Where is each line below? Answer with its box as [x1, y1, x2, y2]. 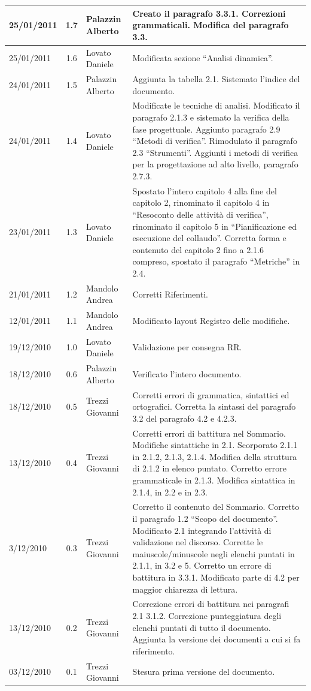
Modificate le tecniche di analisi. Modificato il [132, 99, 300, 112]
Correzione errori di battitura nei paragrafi [132, 597, 289, 610]
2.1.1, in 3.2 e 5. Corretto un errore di [132, 559, 272, 572]
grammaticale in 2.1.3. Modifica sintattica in [132, 473, 295, 486]
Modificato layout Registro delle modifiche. [132, 314, 290, 327]
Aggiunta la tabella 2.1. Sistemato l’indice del [132, 72, 300, 85]
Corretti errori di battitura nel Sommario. [132, 426, 286, 439]
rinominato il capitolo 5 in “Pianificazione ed [132, 220, 297, 232]
